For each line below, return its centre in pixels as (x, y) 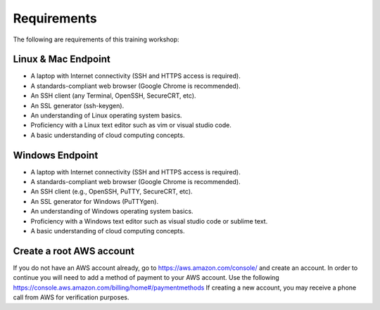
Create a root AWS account (74, 251)
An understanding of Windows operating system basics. (112, 212)
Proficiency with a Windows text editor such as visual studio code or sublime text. (149, 221)
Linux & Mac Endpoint (62, 59)
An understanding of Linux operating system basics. (106, 115)
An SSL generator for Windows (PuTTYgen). (94, 201)
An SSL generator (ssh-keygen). (77, 105)
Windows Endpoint (56, 155)
